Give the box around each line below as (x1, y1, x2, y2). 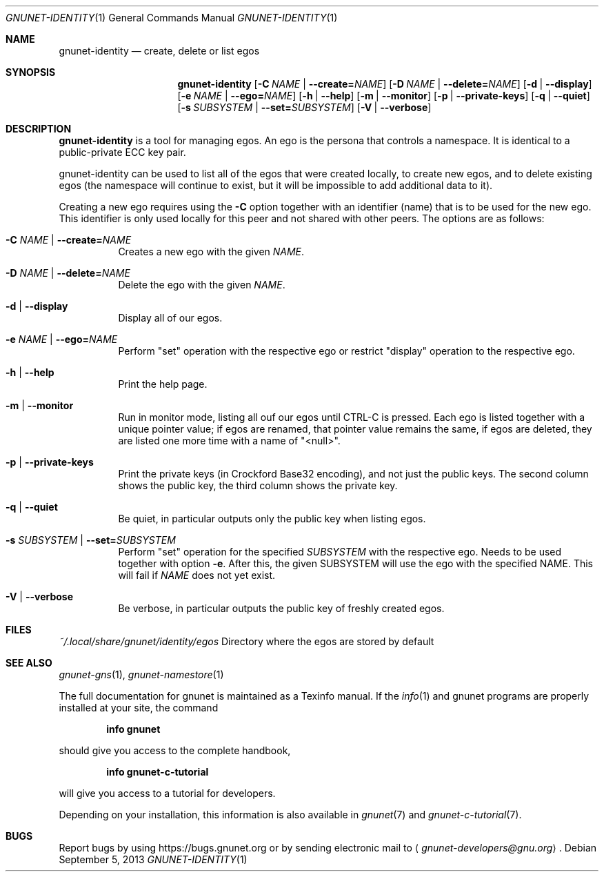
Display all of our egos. (118, 312, 223, 324)
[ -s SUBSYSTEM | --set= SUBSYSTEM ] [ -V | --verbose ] (177, 101, 432, 113)
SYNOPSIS (6, 66, 56, 78)
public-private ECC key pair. (59, 146, 186, 158)
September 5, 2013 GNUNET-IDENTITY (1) (59, 854, 248, 865)
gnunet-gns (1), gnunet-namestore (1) (59, 669, 224, 680)
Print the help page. (118, 378, 208, 390)
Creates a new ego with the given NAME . (118, 246, 305, 257)
